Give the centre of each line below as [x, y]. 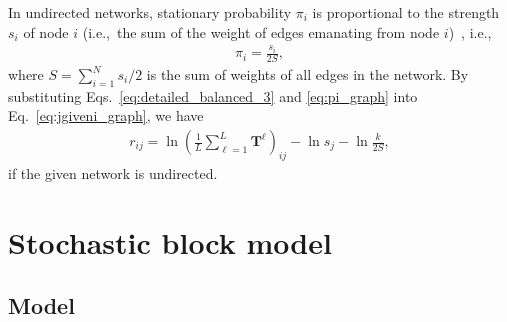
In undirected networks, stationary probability [150, 12]
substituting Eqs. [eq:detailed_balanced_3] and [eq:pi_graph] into [213, 95]
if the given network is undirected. [113, 172]
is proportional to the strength [406, 12]
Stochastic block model [170, 241]
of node [46, 31]
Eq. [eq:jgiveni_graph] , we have [106, 115]
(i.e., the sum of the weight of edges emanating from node [261, 31]
